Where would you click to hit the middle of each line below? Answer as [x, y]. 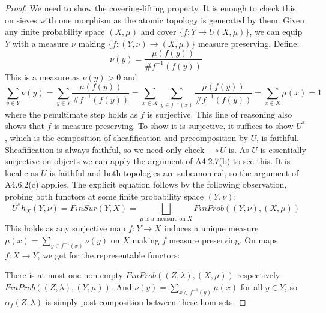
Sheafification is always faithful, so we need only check [105, 149]
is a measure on [165, 219]
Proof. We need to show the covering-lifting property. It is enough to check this [150, 8]
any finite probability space [55, 31]
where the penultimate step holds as [71, 114]
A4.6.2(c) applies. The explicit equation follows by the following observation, [146, 184]
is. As [239, 149]
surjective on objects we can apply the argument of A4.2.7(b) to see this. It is [148, 161]
